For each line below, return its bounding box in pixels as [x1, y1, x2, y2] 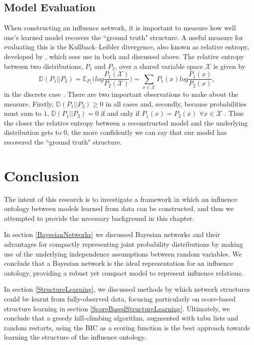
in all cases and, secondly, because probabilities [106, 98, 247, 108]
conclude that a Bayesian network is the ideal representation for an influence [4, 258, 233, 268]
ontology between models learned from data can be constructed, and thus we [4, 203, 234, 214]
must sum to [4, 108, 42, 118]
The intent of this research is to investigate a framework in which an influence [4, 194, 237, 204]
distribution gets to [4, 127, 62, 137]
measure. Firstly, [4, 98, 54, 108]
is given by [213, 61, 246, 71]
